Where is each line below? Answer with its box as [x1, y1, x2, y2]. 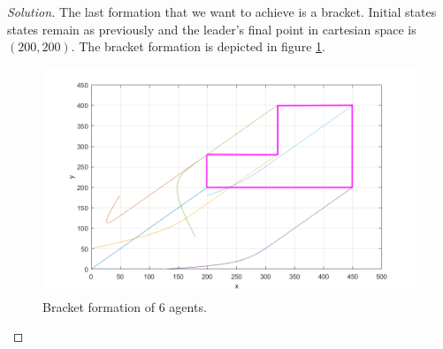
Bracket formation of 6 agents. [42, 297, 207, 315]
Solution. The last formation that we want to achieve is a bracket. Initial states [7, 3, 437, 20]
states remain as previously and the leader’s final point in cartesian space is [7, 19, 416, 38]
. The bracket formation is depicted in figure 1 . [71, 37, 325, 56]
